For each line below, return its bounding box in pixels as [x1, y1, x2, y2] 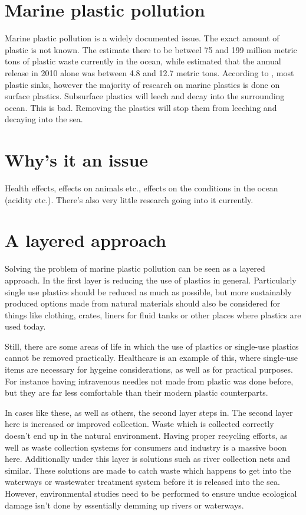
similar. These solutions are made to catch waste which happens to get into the [5, 464, 291, 476]
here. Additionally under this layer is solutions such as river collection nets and [5, 452, 291, 465]
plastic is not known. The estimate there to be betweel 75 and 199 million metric [5, 43, 297, 56]
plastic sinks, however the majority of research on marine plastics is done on [5, 78, 280, 90]
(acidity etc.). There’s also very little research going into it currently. [5, 193, 254, 206]
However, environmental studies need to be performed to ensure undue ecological [5, 487, 297, 499]
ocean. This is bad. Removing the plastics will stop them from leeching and [5, 101, 277, 113]
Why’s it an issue [5, 148, 149, 172]
